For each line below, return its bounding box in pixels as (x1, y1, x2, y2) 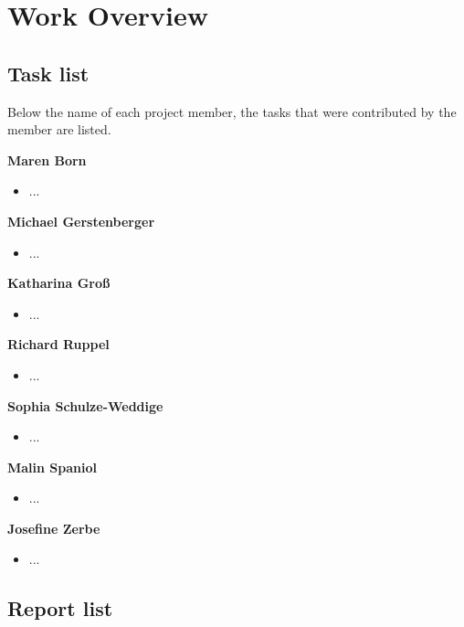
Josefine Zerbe (7, 518, 100, 537)
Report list (7, 594, 113, 622)
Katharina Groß (7, 273, 111, 292)
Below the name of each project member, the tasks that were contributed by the (7, 101, 457, 121)
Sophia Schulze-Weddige (7, 396, 163, 415)
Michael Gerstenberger (7, 211, 155, 230)
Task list (7, 58, 90, 87)
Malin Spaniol (7, 457, 97, 476)
